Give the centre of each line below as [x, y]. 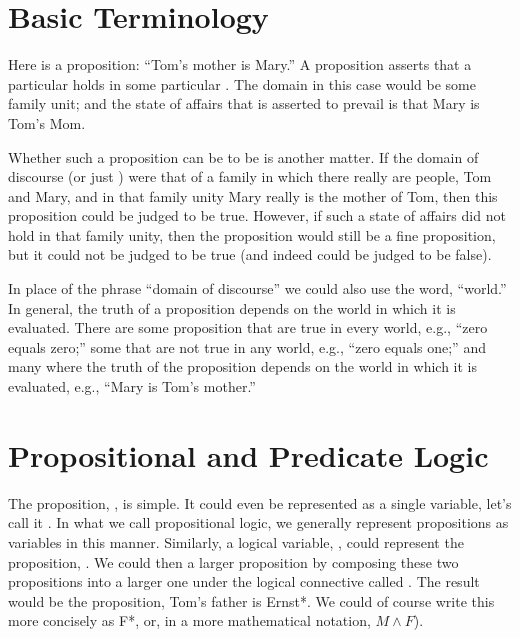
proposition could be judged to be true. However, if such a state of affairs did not [257, 215]
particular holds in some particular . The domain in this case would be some [242, 83]
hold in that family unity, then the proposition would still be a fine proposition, [252, 234]
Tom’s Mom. [47, 122]
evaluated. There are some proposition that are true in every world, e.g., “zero [248, 327]
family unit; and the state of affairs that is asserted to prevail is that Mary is [244, 103]
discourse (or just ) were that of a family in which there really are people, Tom [250, 176]
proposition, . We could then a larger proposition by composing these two [233, 561]
